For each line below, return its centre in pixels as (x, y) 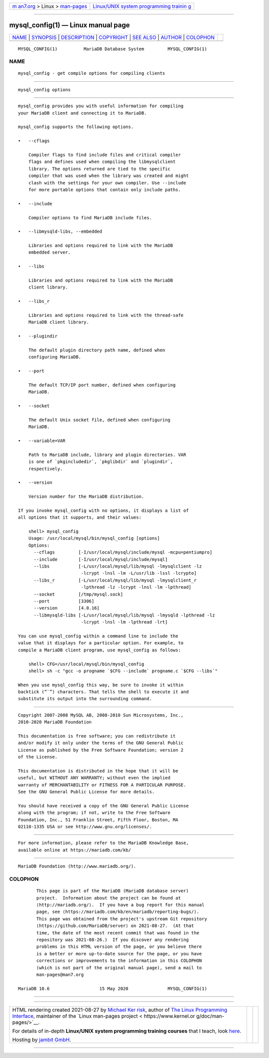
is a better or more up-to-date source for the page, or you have (119, 954)
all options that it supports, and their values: (80, 518)
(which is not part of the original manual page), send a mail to (119, 968)
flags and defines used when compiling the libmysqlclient (102, 162)
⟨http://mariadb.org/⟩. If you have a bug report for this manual (121, 905)
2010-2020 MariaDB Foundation (55, 722)
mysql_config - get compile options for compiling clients (92, 73)
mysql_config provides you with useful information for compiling (101, 106)
